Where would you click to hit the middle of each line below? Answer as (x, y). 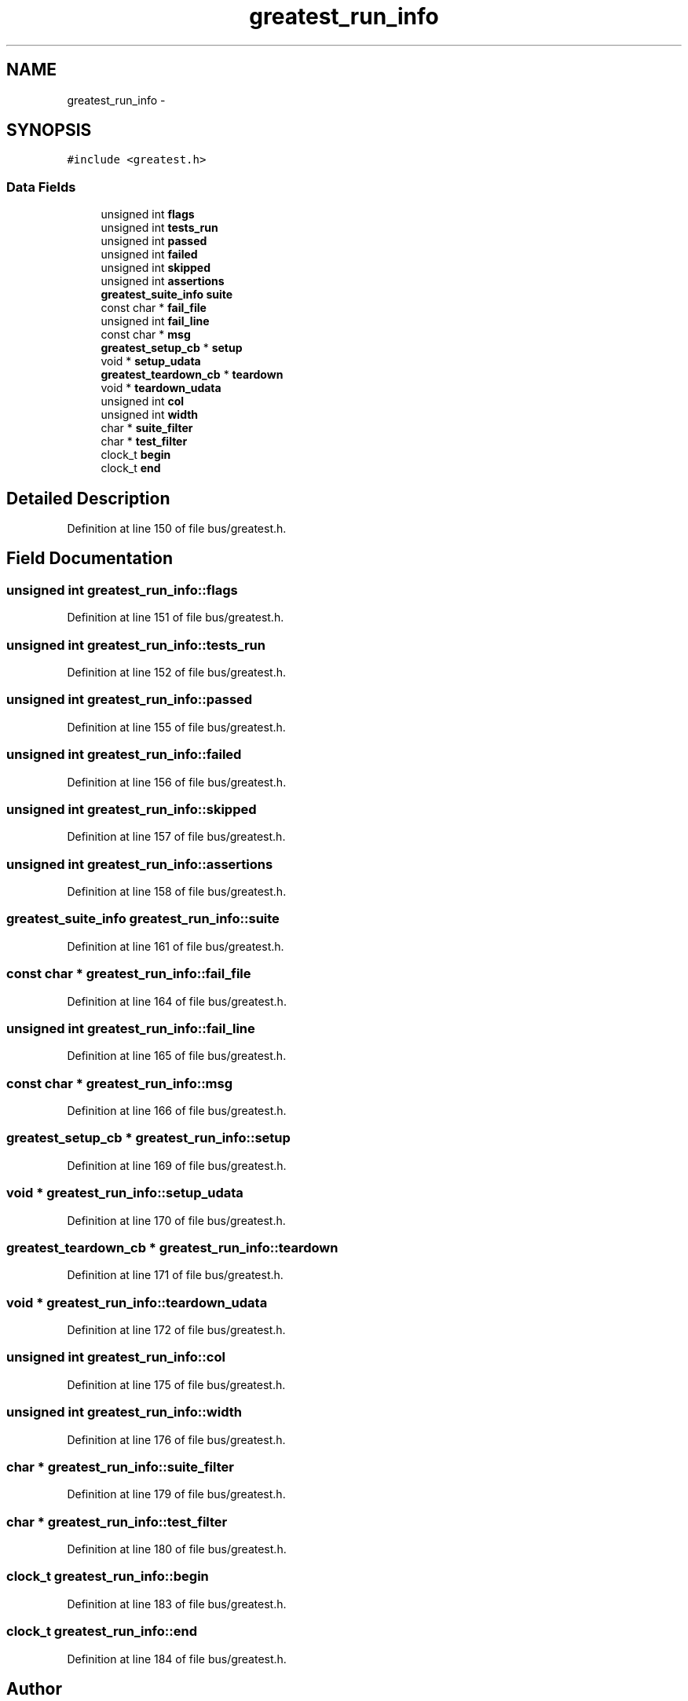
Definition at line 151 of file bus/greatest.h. (176, 618)
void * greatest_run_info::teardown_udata (137, 1302)
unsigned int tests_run (159, 228)
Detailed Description (88, 498)
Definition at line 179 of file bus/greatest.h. (176, 1494)
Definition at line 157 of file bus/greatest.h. (176, 837)
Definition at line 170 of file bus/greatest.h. (176, 1220)
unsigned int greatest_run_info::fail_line (131, 1028)
